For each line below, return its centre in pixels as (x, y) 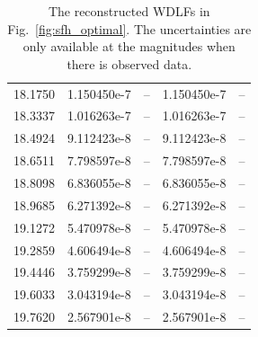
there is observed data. (129, 63)
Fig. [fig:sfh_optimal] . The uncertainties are (129, 28)
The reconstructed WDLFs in (129, 11)
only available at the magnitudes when (129, 46)
